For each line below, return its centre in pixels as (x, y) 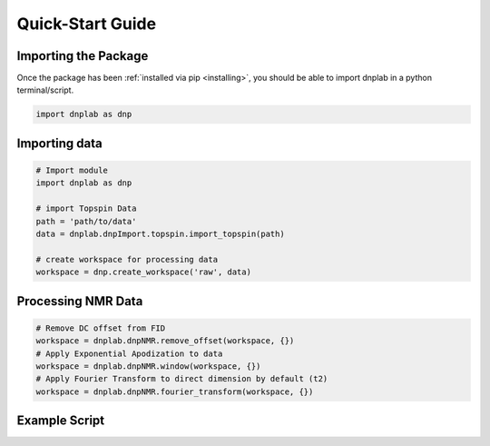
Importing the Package (83, 56)
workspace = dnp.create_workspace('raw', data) (143, 272)
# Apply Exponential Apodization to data (129, 353)
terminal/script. (45, 90)
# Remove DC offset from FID (101, 328)
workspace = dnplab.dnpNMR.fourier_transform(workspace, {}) (175, 391)
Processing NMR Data (80, 301)
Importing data (60, 143)
